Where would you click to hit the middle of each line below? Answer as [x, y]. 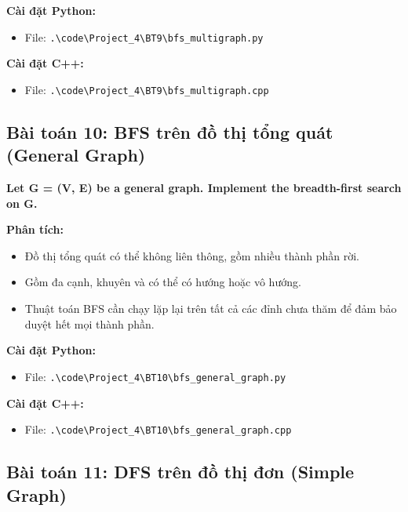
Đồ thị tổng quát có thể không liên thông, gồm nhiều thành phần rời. [192, 255]
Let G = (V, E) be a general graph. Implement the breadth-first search [204, 188]
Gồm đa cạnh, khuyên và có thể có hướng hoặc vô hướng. [163, 282]
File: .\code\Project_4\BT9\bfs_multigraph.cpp [147, 89]
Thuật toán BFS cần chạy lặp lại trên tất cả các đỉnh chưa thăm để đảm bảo [211, 309]
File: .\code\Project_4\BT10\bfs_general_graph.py [155, 376]
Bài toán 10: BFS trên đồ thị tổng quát [170, 131]
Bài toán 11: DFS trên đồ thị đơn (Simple [180, 472]
